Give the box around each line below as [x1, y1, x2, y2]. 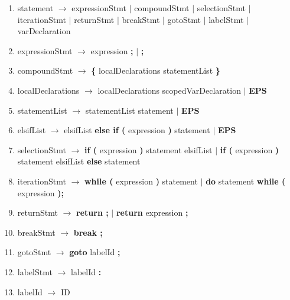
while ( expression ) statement [84, 174, 198, 187]
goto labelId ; [69, 246, 120, 258]
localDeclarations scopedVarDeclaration [97, 84, 241, 96]
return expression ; [116, 206, 188, 219]
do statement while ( [206, 174, 286, 187]
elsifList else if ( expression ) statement [64, 124, 210, 136]
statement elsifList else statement [17, 155, 141, 167]
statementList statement [85, 104, 174, 116]
